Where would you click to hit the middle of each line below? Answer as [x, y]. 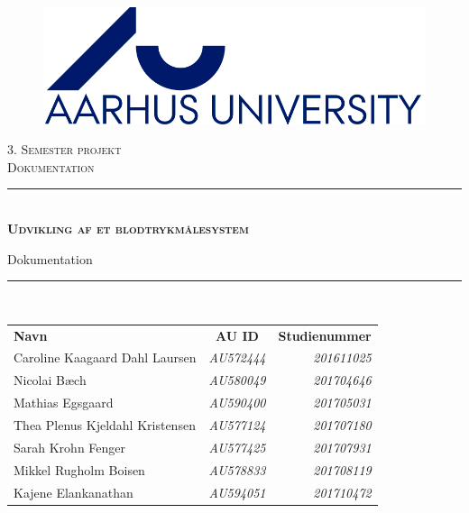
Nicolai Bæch [50, 380]
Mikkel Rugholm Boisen [79, 469]
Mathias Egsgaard [64, 403]
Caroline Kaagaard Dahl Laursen [105, 357]
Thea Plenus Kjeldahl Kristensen [105, 424]
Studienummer [325, 335]
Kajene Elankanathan [74, 492]
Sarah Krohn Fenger [70, 447]
